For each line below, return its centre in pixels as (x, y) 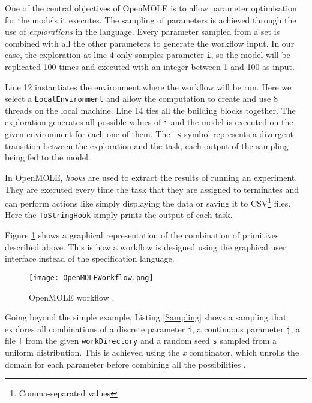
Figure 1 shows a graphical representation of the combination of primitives (142, 235)
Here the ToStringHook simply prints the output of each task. (119, 215)
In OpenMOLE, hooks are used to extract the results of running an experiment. (151, 177)
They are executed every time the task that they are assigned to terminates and (152, 189)
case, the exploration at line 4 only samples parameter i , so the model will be (148, 55)
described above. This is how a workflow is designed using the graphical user (145, 246)
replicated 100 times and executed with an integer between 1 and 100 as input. (150, 67)
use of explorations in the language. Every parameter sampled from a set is (142, 31)
